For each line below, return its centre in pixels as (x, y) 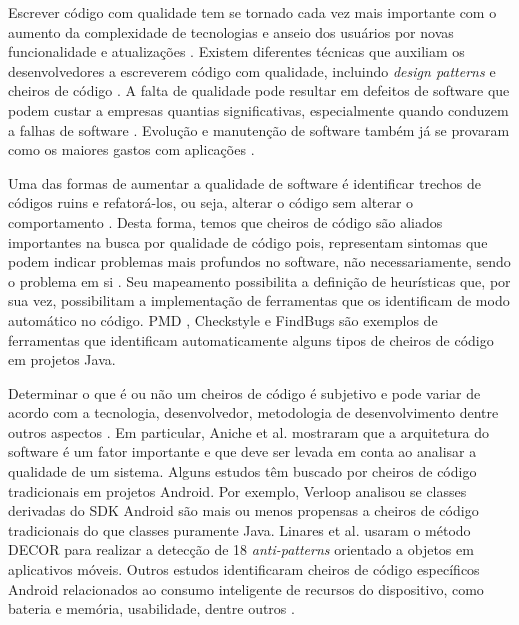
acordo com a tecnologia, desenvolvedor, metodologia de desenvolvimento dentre (253, 412)
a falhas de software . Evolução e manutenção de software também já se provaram (259, 129)
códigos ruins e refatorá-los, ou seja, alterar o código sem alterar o (211, 202)
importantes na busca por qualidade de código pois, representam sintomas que (248, 241)
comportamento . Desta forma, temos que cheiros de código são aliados (225, 221)
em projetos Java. (62, 359)
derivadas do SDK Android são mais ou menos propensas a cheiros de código (243, 510)
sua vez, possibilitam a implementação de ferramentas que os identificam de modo (259, 300)
